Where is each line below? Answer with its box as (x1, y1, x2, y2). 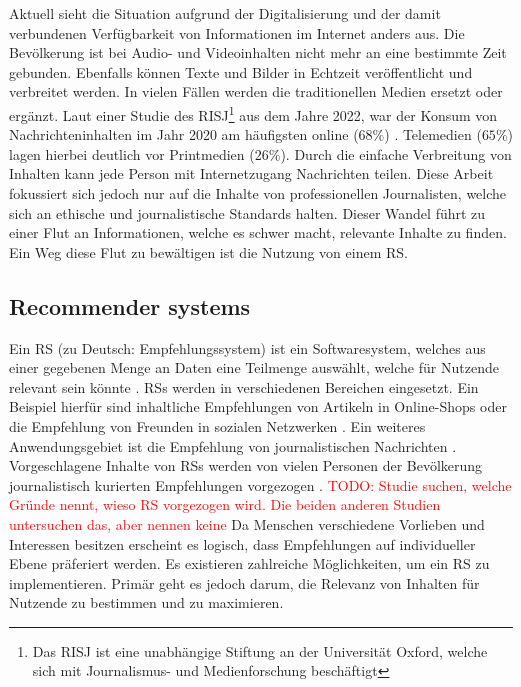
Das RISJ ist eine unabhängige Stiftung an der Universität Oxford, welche (32, 640, 488, 661)
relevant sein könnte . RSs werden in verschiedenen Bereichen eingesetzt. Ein (9, 376, 479, 397)
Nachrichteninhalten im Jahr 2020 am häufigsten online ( (9, 124, 359, 145)
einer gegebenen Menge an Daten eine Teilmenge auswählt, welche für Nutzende (9, 357, 499, 378)
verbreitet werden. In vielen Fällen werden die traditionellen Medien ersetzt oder (9, 81, 503, 102)
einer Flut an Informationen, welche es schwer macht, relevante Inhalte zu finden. (9, 222, 507, 243)
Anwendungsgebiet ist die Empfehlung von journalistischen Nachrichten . (9, 435, 457, 456)
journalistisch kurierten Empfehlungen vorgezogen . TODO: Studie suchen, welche (9, 474, 512, 495)
